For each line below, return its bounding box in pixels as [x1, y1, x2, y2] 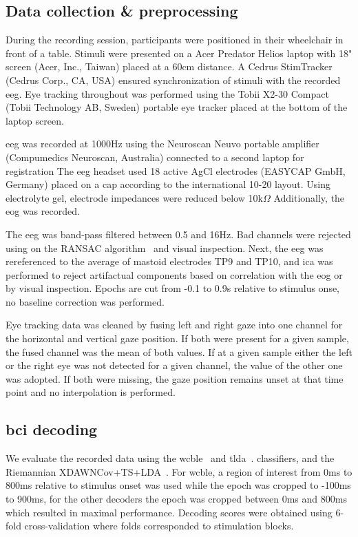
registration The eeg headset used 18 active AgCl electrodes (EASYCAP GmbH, [6, 163, 346, 178]
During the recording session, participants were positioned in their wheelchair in [6, 32, 344, 47]
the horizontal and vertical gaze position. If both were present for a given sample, [6, 331, 349, 346]
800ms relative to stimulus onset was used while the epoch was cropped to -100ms [6, 478, 351, 492]
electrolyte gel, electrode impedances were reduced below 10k [6, 190, 263, 204]
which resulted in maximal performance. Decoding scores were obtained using [6, 505, 333, 519]
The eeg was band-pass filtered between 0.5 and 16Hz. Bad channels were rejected [6, 227, 351, 241]
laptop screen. [6, 113, 64, 127]
